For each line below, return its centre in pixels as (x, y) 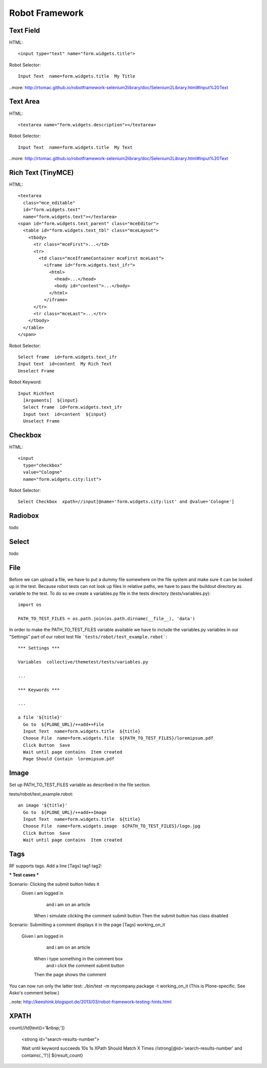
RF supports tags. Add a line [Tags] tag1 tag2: (56, 866)
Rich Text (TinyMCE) (42, 173)
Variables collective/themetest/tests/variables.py (83, 662)
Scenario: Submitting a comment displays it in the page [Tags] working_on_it (87, 925)
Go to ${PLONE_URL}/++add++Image (65, 812)
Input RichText (36, 393)
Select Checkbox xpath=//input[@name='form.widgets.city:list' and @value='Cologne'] (126, 502)
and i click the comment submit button (85, 965)
